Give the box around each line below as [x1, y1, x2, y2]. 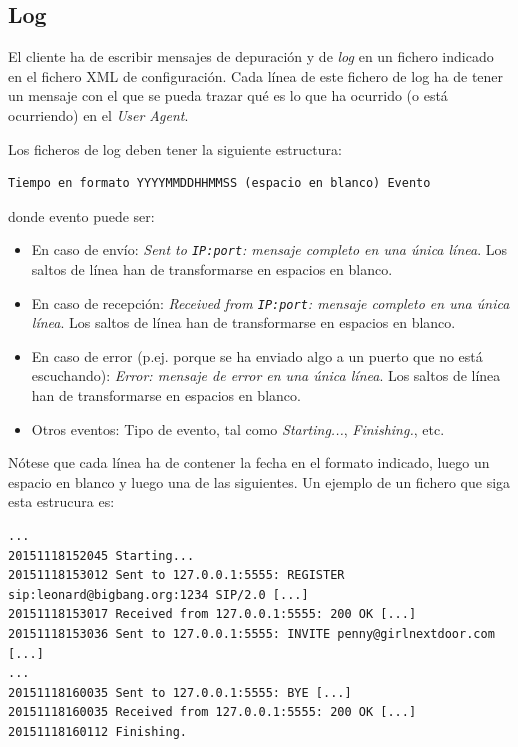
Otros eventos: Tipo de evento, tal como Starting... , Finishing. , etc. [31, 418, 445, 439]
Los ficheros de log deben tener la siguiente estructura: [8, 138, 342, 159]
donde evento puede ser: [8, 205, 155, 226]
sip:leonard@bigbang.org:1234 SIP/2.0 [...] [8, 587, 309, 602]
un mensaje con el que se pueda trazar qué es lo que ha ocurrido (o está [8, 85, 448, 106]
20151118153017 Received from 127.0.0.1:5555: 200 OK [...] [8, 607, 417, 622]
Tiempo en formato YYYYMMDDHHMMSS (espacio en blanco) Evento [8, 176, 431, 191]
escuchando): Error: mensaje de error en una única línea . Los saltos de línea [31, 365, 501, 386]
